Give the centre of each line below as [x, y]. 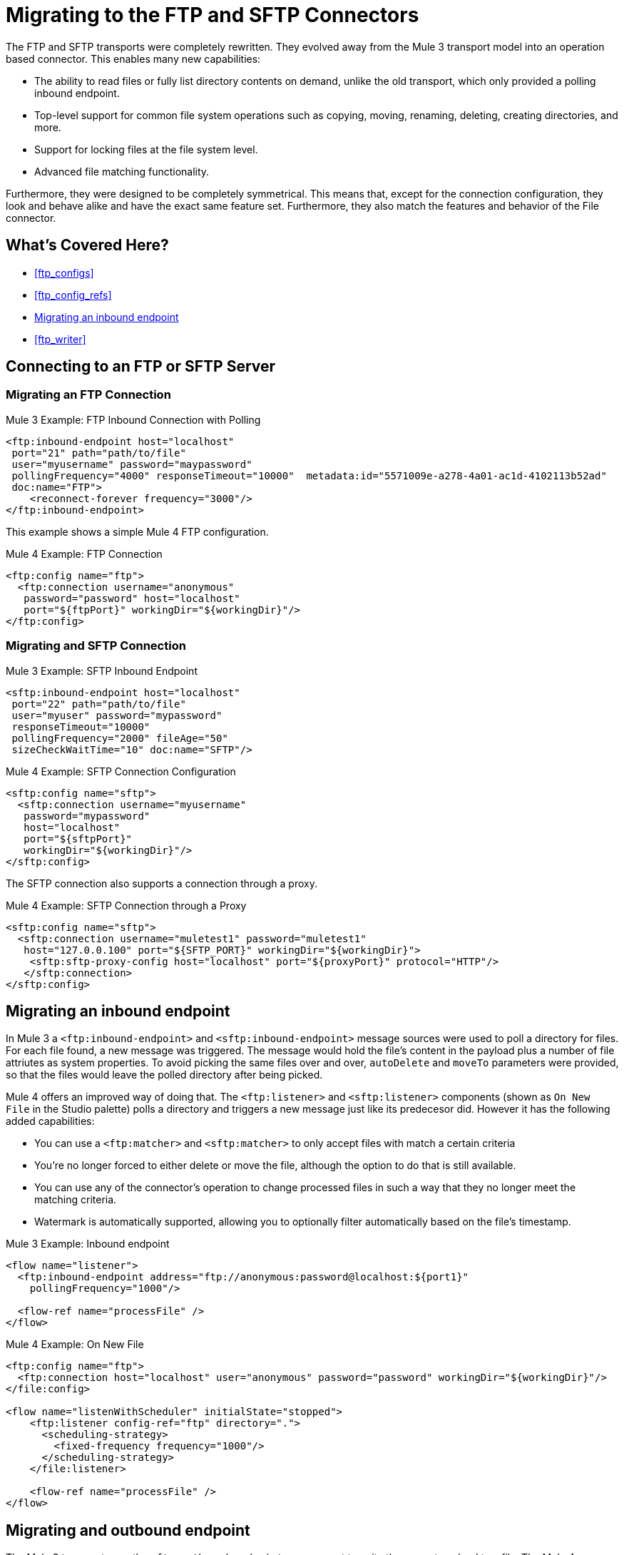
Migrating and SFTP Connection [96, 646]
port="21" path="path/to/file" [99, 453]
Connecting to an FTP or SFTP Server [141, 367]
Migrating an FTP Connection [88, 395]
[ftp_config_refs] [73, 295]
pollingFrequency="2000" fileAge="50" [120, 738]
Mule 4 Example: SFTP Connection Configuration [121, 771]
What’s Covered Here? [87, 245]
